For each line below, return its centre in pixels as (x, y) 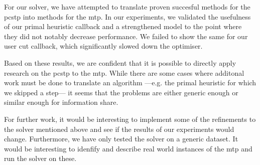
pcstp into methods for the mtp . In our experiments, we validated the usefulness (127, 16)
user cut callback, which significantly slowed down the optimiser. (103, 46)
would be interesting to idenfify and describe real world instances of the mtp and (128, 148)
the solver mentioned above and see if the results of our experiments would (119, 129)
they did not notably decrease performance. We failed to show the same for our (126, 36)
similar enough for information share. (61, 102)
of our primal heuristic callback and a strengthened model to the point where (123, 26)
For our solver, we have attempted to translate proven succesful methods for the (127, 7)
